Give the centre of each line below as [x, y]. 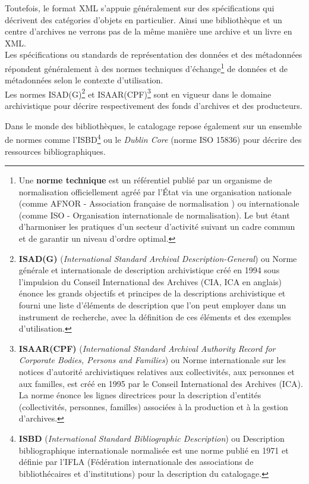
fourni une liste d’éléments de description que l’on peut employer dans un [152, 305]
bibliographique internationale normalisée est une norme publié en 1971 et [154, 450]
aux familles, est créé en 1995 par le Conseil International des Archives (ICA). [161, 383]
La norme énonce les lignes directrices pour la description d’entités [140, 395]
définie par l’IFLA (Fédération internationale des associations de [136, 462]
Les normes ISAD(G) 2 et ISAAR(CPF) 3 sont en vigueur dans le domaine [138, 93]
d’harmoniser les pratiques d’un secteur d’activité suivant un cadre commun [157, 227]
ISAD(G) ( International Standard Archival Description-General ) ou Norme [158, 258]
